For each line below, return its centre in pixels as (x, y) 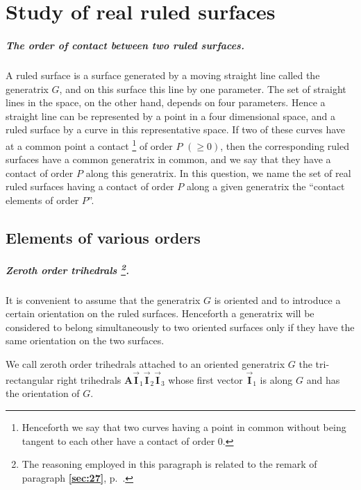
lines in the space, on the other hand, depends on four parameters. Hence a (166, 102)
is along (276, 379)
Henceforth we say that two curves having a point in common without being (184, 426)
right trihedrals (89, 379)
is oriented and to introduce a (277, 299)
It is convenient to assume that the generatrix (103, 299)
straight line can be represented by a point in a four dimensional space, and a (170, 116)
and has (323, 379)
